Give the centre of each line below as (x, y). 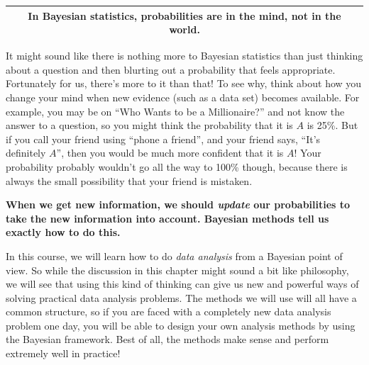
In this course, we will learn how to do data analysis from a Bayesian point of (174, 255)
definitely (26, 153)
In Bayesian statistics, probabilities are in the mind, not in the (184, 15)
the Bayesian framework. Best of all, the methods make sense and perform (167, 339)
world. (184, 29)
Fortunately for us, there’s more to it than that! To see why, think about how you (184, 83)
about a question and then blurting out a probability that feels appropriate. (171, 69)
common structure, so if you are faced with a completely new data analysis (169, 311)
